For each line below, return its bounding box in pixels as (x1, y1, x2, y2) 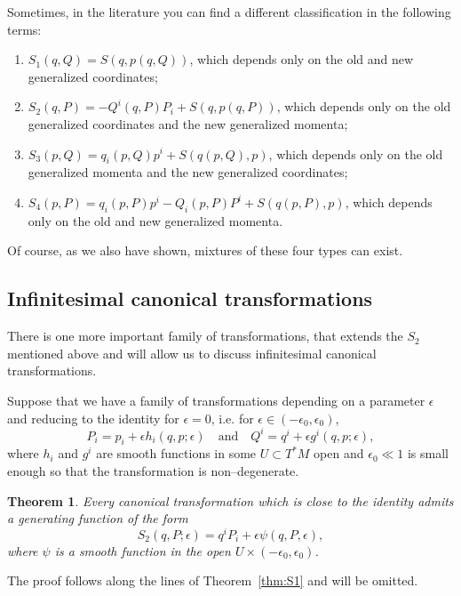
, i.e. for (211, 408, 254, 427)
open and (314, 444, 364, 463)
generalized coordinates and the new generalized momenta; (28, 114, 348, 133)
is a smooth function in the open (54, 541, 231, 560)
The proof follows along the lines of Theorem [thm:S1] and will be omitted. (7, 571, 418, 590)
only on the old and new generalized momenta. (28, 211, 283, 230)
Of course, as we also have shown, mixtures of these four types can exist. (7, 241, 403, 260)
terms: (7, 20, 42, 38)
